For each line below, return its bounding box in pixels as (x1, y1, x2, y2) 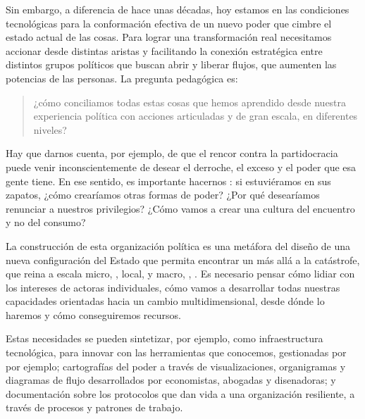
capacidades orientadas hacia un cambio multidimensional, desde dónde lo (6, 294, 325, 308)
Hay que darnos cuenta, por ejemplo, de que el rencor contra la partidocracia (6, 146, 338, 161)
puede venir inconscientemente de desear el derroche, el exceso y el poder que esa (6, 159, 357, 174)
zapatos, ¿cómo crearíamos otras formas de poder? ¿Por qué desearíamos (6, 187, 320, 202)
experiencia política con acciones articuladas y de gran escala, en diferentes (33, 108, 358, 123)
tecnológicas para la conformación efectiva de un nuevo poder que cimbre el (6, 15, 332, 30)
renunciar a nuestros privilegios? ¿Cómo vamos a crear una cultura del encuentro (6, 201, 355, 215)
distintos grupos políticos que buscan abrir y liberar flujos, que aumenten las (6, 57, 337, 72)
